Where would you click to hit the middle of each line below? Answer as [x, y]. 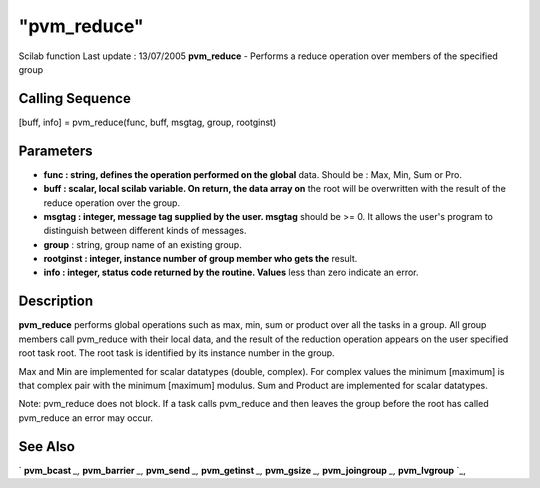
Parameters [55, 150]
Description [56, 301]
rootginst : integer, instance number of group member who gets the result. [200, 259]
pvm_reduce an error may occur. [86, 417]
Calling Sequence [75, 98]
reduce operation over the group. [111, 202]
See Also [46, 446]
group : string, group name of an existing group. [142, 244]
